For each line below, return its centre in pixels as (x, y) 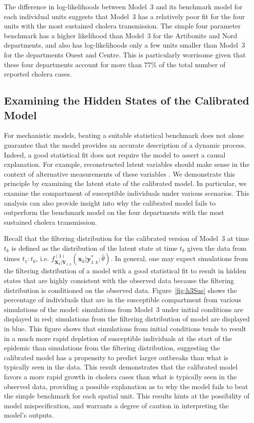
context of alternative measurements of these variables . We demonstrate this (119, 173)
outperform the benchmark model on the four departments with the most (114, 212)
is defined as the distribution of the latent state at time (94, 248)
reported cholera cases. (38, 74)
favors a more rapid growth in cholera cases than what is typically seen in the (120, 376)
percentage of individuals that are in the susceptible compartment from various (123, 300)
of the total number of (192, 64)
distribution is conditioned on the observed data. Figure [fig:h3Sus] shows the (121, 290)
